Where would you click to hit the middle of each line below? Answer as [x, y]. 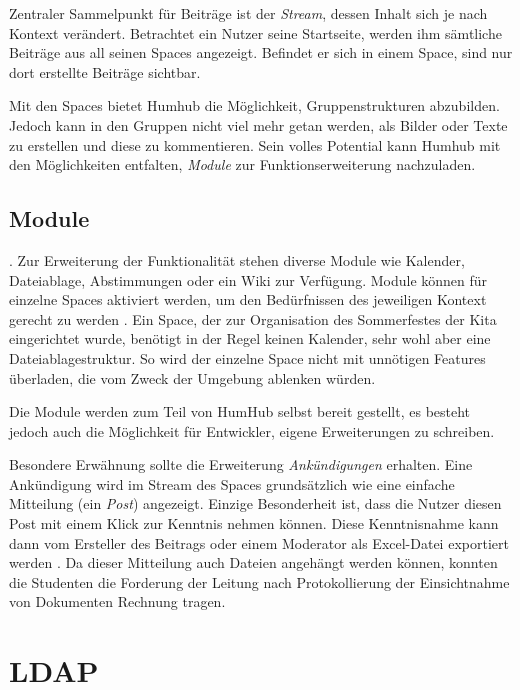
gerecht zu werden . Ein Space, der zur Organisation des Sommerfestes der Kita [253, 318]
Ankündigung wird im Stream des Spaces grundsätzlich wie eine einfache [232, 483]
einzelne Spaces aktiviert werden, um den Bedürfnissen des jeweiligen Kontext [248, 299]
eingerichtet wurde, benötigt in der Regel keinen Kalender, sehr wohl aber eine [250, 338]
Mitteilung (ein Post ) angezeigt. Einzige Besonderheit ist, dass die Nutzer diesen [255, 503]
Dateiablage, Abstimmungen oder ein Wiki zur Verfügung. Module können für [248, 279]
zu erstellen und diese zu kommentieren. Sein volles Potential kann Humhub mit [255, 144]
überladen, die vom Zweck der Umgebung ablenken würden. [192, 377]
